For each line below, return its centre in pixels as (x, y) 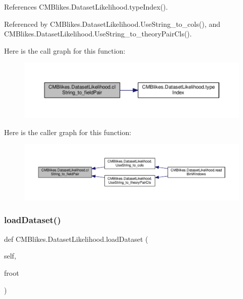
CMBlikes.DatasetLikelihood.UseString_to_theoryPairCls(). (98, 34)
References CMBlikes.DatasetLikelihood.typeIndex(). (86, 7)
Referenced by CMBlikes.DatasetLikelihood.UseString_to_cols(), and (112, 24)
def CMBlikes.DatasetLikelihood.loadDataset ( (76, 239)
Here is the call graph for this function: (65, 50)
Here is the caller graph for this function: (68, 132)
